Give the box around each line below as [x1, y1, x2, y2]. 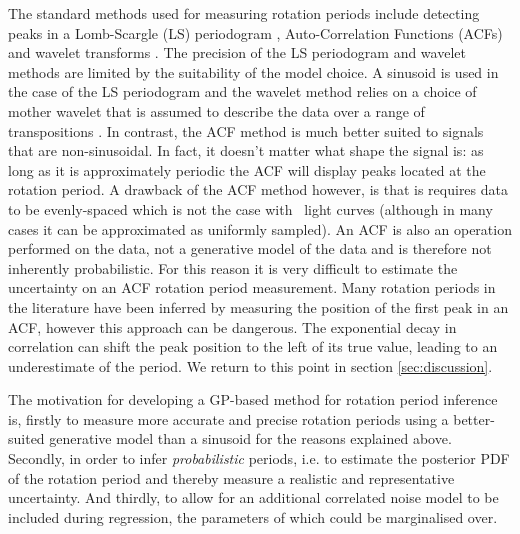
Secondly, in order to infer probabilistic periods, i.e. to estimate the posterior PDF [8, 448, 510, 469]
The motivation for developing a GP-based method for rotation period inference [8, 389, 498, 410]
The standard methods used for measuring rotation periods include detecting [8, 3, 480, 23]
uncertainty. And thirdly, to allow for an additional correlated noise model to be [8, 487, 499, 508]
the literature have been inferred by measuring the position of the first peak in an [8, 296, 509, 317]
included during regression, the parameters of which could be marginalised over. [8, 506, 498, 527]
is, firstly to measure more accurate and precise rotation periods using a [8, 408, 449, 429]
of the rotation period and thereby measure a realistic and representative [8, 467, 455, 488]
